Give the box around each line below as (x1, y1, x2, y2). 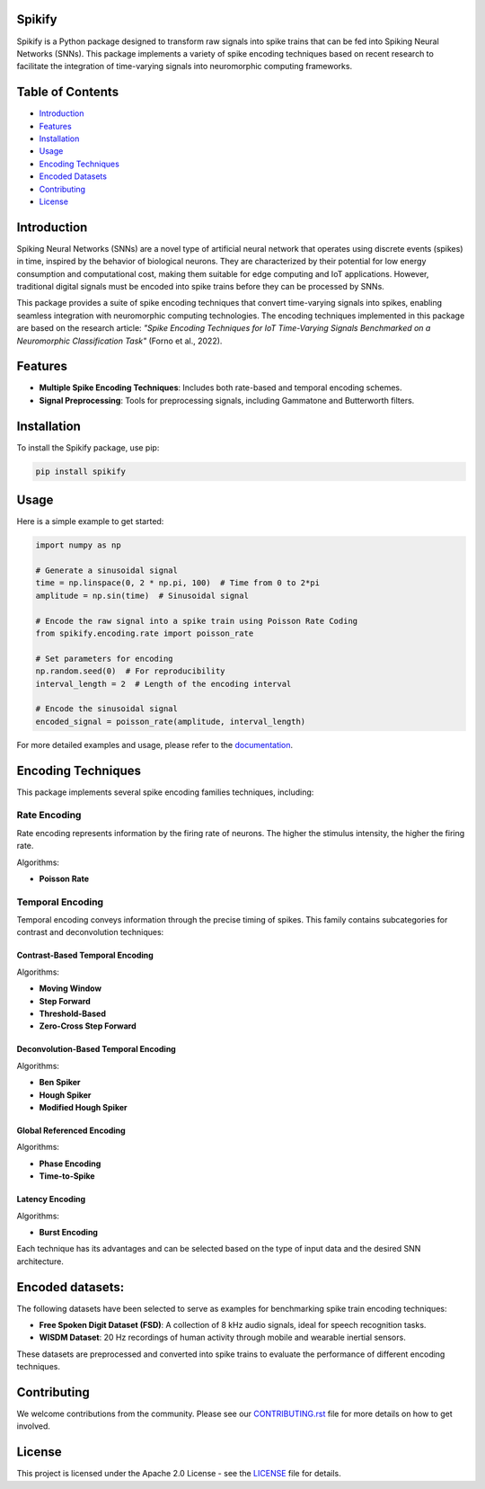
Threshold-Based (39, 1008, 107, 1020)
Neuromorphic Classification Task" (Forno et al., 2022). (16, 335, 223, 346)
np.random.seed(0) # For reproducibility (35, 666, 225, 676)
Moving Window (39, 983, 102, 994)
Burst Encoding (39, 1226, 99, 1237)
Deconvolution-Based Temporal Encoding (16, 1044, 177, 1055)
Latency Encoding (16, 1194, 86, 1205)
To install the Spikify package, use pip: (16, 441, 160, 453)
